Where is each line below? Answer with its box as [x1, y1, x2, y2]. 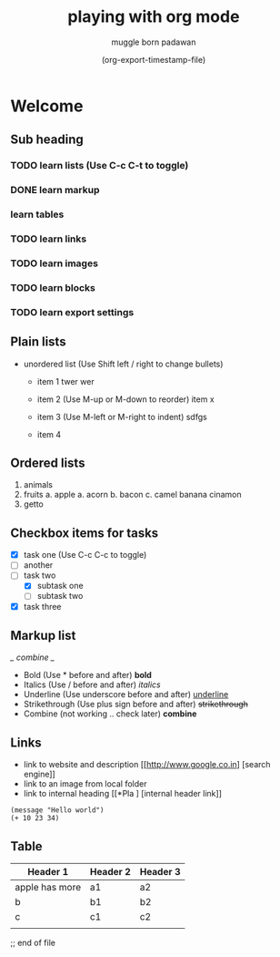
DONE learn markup [10, 184, 100, 197]
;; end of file [10, 937, 55, 949]
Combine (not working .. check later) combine [23, 708, 197, 719]
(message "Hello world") [10, 806, 105, 815]
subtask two [36, 591, 84, 602]
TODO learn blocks [10, 281, 96, 293]
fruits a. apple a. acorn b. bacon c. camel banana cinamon [23, 489, 242, 500]
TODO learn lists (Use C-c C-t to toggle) [10, 159, 189, 172]
